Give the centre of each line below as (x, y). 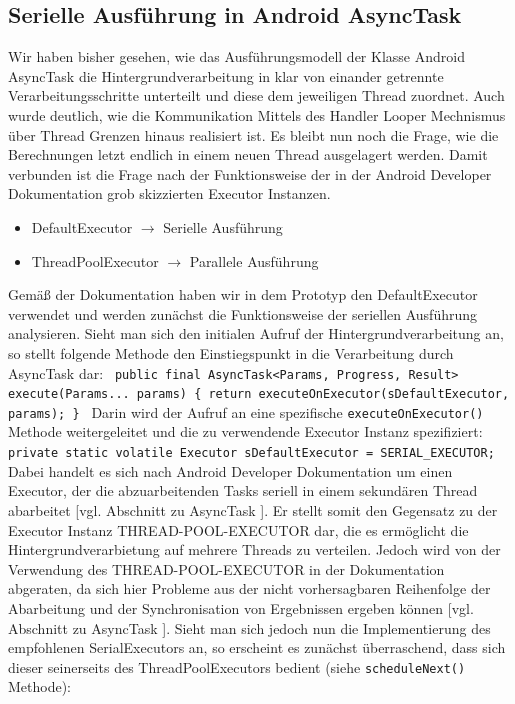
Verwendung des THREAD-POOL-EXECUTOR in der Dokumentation (226, 568)
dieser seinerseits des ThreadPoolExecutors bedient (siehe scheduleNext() (237, 666)
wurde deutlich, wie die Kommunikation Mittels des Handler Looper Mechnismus (257, 114)
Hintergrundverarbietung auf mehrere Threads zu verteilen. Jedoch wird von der (254, 549)
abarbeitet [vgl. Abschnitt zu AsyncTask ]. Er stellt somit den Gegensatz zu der (253, 509)
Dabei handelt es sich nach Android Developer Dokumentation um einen (230, 470)
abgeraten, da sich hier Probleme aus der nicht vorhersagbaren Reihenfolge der (249, 588)
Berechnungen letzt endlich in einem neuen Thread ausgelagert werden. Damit (248, 154)
